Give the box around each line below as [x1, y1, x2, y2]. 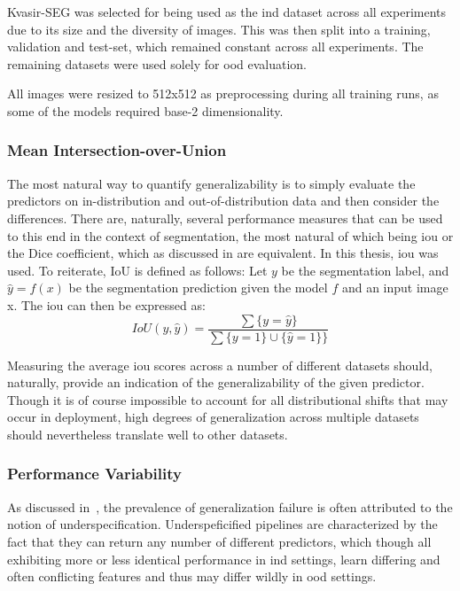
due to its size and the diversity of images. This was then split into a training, [7, 19, 431, 38]
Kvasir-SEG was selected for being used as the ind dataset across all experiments [7, 3, 446, 20]
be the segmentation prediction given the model [68, 278, 328, 297]
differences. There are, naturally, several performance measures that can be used [7, 208, 443, 227]
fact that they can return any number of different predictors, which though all [7, 532, 432, 550]
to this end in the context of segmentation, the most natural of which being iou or [7, 226, 454, 245]
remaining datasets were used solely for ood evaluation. [7, 54, 307, 73]
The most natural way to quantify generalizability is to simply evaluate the [7, 174, 416, 192]
